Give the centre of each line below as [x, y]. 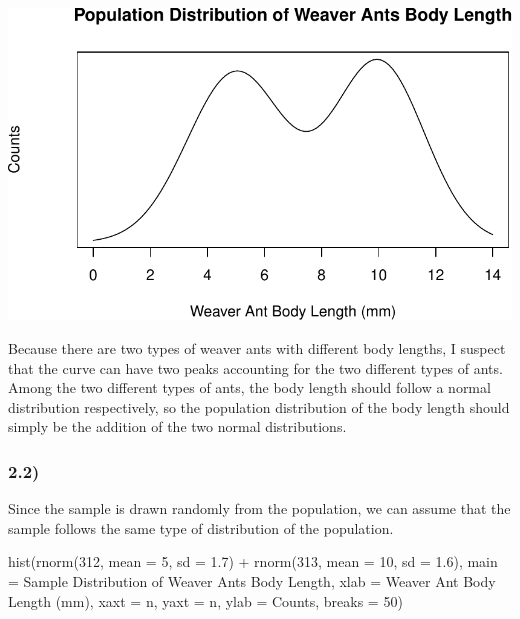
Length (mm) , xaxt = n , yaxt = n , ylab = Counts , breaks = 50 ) [205, 600]
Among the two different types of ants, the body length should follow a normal [249, 387]
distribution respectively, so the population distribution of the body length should [259, 406]
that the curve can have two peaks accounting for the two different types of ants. [255, 367]
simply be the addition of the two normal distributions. [177, 426]
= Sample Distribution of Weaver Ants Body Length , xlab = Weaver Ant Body [252, 580]
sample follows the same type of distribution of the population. [201, 527]
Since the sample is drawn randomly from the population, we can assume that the [259, 508]
